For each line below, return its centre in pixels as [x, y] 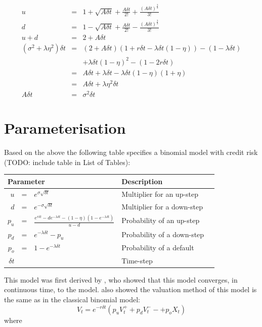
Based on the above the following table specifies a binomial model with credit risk [131, 152]
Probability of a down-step [163, 234]
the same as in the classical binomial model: [72, 299]
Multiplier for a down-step [162, 207]
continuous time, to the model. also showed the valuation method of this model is [130, 289]
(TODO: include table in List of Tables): [67, 162]
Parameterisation [65, 128]
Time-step [137, 260]
